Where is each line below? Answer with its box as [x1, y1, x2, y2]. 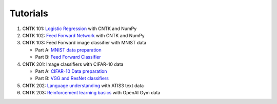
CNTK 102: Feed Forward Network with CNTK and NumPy [22, 32, 145, 38]
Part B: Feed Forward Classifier [35, 54, 101, 60]
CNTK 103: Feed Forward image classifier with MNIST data [22, 40, 147, 46]
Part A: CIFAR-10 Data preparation [35, 68, 107, 74]
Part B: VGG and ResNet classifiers [35, 75, 109, 82]
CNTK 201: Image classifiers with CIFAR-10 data [22, 61, 124, 67]
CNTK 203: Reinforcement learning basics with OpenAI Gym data [22, 90, 161, 96]
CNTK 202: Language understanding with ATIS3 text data [22, 82, 144, 89]
